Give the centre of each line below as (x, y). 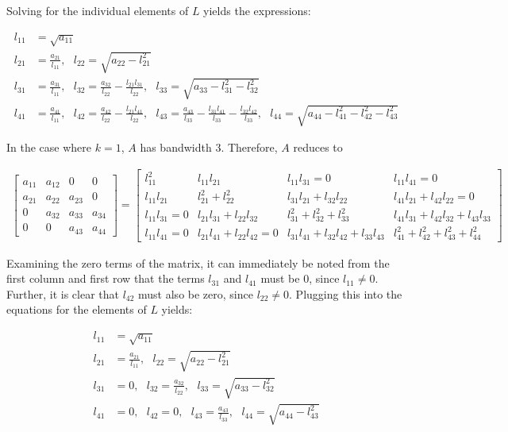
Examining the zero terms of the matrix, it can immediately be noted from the (198, 262)
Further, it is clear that (63, 293)
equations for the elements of (77, 309)
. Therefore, (249, 147)
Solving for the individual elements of (98, 10)
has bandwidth (176, 147)
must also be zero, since (196, 293)
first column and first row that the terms (106, 278)
